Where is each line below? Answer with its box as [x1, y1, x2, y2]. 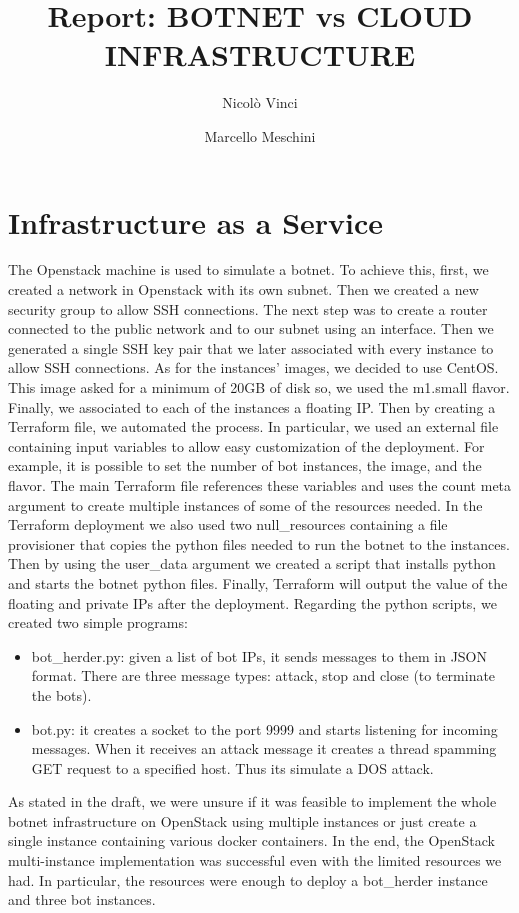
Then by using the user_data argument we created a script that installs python [8, 553, 496, 574]
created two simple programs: [8, 612, 188, 633]
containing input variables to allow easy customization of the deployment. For [8, 435, 485, 456]
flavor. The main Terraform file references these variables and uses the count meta [8, 474, 512, 495]
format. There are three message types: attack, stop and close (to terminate [31, 665, 496, 686]
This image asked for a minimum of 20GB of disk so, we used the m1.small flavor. [8, 377, 510, 397]
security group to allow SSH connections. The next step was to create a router [8, 298, 488, 319]
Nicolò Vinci [222, 92, 298, 113]
